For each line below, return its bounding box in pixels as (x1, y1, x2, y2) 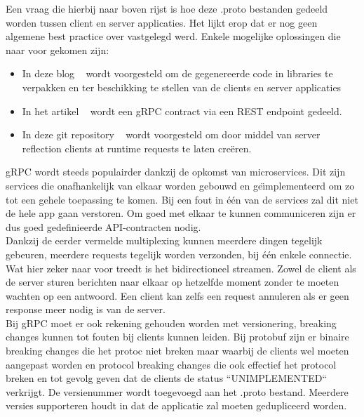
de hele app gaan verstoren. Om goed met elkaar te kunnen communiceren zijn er (6, 206, 356, 220)
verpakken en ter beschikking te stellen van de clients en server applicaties (22, 79, 342, 94)
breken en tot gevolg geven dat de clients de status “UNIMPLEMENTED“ (6, 371, 327, 385)
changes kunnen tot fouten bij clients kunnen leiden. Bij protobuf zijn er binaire (6, 329, 349, 344)
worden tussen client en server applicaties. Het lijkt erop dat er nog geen (6, 15, 318, 29)
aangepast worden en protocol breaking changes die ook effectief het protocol (6, 357, 337, 371)
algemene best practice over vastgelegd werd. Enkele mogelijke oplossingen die (6, 29, 341, 44)
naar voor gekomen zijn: (6, 42, 109, 57)
